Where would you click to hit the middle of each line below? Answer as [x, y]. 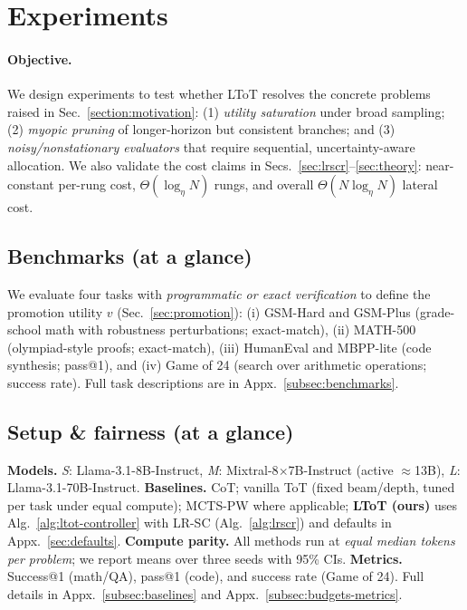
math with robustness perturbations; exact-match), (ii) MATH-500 [231, 329]
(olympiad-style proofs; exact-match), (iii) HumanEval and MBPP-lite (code [219, 347]
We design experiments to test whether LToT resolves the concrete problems [219, 94]
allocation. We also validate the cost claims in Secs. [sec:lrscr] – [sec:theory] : [214, 165]
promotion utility [55, 311]
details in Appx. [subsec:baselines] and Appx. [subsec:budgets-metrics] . [205, 593]
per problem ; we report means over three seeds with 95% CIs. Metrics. [205, 558]
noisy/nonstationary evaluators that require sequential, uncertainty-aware [211, 146]
